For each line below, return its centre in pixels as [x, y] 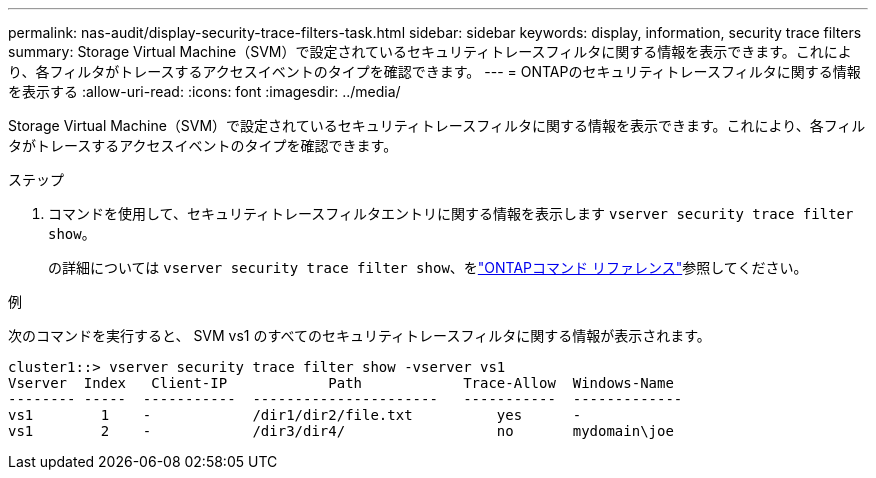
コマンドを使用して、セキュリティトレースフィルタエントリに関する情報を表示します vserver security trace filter [451, 213]
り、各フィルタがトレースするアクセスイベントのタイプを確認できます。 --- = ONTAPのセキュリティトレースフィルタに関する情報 [434, 71]
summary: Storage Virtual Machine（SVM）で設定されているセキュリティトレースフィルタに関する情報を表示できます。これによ [430, 51]
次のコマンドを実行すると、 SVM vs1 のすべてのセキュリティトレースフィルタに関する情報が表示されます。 [359, 335]
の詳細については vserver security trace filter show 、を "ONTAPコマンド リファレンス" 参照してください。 [428, 267]
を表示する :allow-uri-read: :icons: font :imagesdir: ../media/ [204, 91]
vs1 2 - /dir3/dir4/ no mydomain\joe [341, 431]
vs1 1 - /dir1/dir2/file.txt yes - [295, 415]
